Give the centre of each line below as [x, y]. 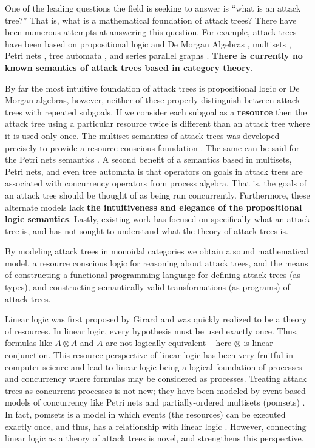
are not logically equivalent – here [169, 343]
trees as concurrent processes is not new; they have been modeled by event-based [155, 390]
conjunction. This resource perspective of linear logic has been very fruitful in [149, 355]
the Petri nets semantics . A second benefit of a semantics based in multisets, [148, 159]
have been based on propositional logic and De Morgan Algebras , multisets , [148, 43]
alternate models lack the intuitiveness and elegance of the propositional [154, 207]
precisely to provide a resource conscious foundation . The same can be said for [152, 147]
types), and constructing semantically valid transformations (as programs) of [147, 287]
